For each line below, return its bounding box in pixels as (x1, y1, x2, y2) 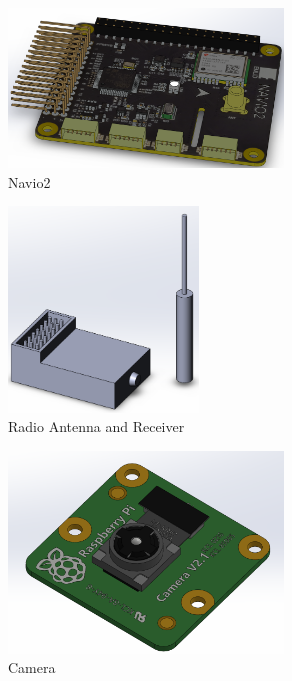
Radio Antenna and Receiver (8, 416, 185, 437)
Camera (8, 657, 56, 678)
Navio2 (8, 171, 51, 192)
